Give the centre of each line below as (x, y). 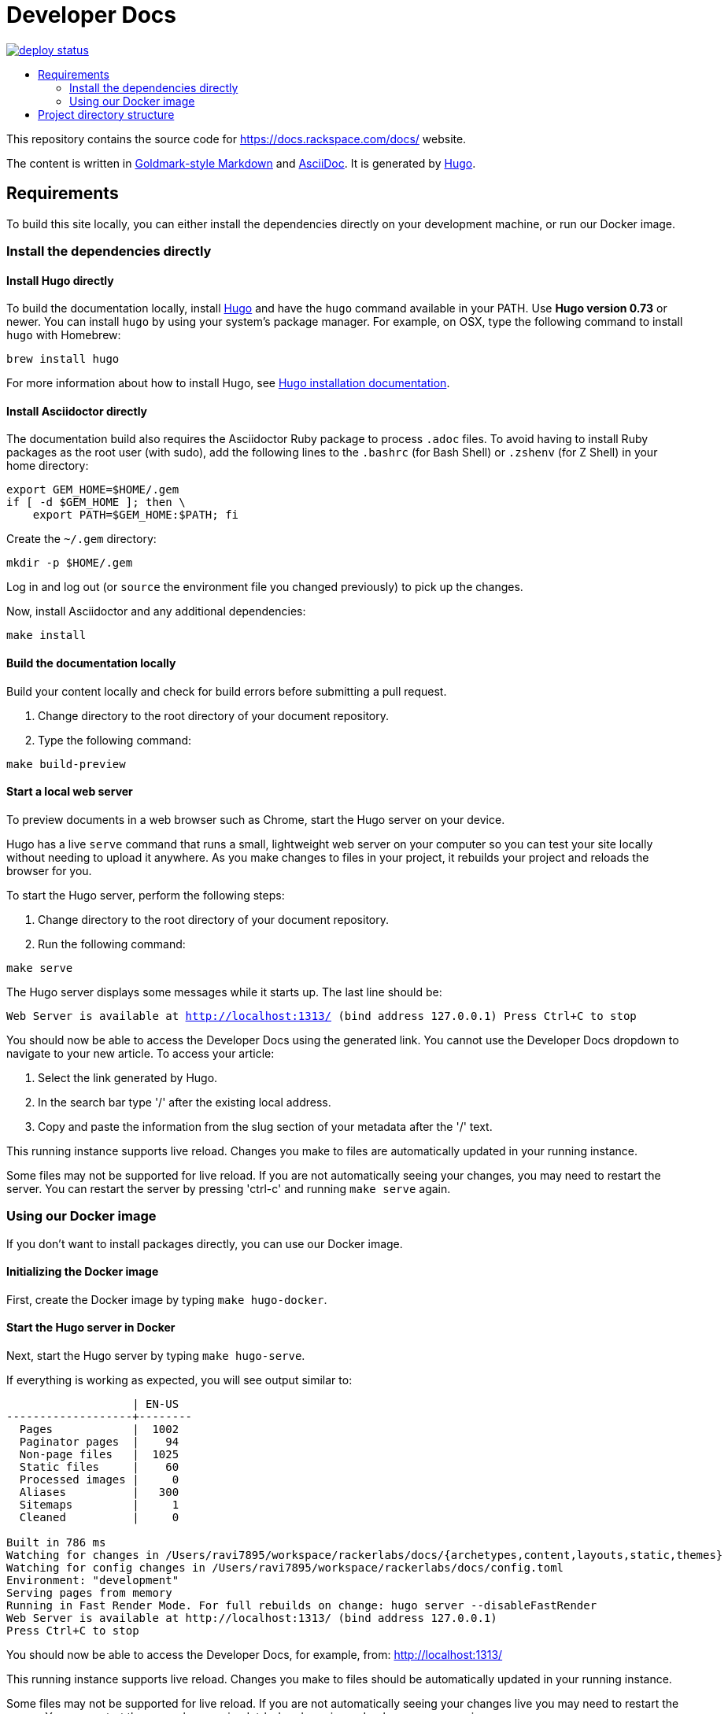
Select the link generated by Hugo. (128, 1077)
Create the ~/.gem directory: (81, 539)
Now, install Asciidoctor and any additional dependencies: (156, 611)
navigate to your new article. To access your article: (140, 1053)
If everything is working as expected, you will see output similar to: (179, 1380)
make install (46, 635)
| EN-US (156, 1404)
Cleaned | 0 (99, 1518)
